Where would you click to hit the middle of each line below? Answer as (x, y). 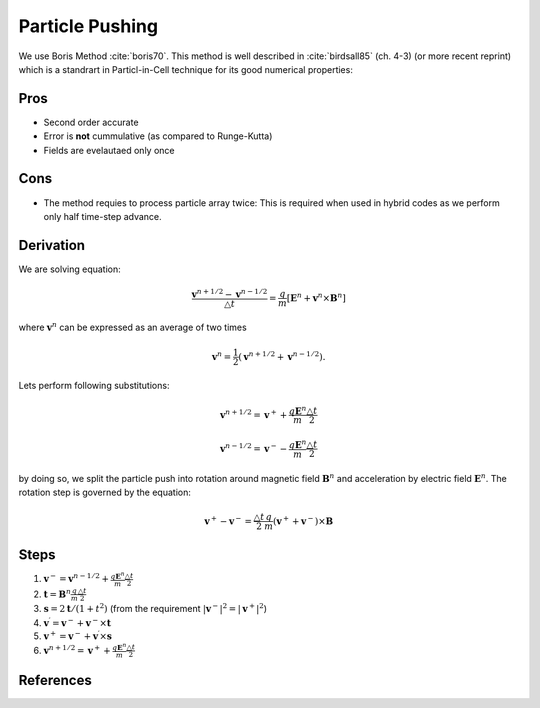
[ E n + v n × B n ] (316, 297)
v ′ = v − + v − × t (77, 622)
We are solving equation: (70, 269)
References (55, 680)
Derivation (51, 245)
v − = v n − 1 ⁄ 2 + (76, 578)
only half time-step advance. (102, 216)
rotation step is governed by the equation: (105, 492)
